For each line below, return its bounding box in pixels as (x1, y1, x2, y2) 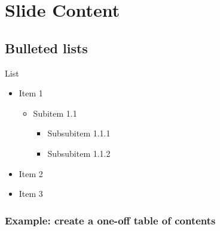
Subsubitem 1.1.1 (47, 127, 111, 139)
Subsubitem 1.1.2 (47, 147, 111, 159)
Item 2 (19, 167, 43, 180)
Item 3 (19, 187, 43, 200)
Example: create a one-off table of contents (5, 212, 216, 227)
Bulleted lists (5, 38, 88, 57)
